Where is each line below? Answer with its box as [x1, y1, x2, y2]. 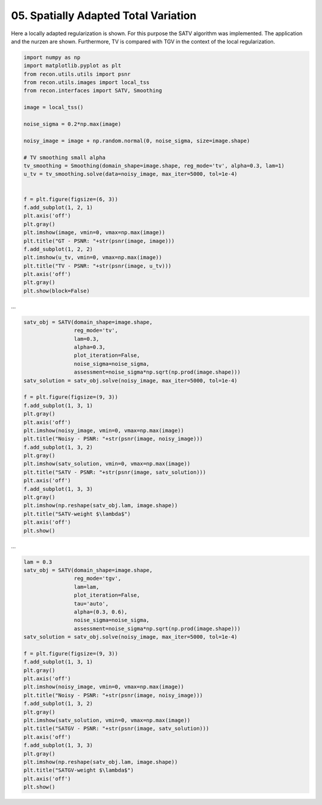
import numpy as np [23, 54, 80, 61]
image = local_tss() [23, 104, 83, 111]
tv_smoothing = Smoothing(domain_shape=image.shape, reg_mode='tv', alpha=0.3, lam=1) [23, 163, 285, 169]
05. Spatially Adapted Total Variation [11, 9, 197, 22]
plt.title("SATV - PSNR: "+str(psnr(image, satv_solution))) [23, 468, 206, 475]
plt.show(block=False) [23, 287, 90, 294]
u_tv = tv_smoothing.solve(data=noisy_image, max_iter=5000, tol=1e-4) [23, 170, 238, 178]
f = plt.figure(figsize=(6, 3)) [23, 195, 119, 203]
